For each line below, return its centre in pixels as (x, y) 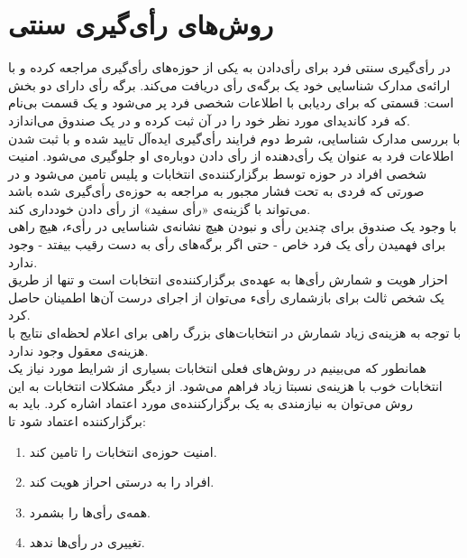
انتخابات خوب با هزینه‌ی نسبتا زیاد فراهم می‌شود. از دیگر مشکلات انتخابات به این (225, 385)
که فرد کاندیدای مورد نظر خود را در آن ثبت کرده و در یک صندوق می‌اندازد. (209, 120)
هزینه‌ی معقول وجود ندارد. (78, 350)
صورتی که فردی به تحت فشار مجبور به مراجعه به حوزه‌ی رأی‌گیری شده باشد (216, 191)
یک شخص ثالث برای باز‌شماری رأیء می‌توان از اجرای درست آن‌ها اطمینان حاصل (226, 297)
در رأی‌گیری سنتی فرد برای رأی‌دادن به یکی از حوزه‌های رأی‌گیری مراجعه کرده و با (229, 67)
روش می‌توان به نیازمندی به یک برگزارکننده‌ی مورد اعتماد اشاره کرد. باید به (211, 403)
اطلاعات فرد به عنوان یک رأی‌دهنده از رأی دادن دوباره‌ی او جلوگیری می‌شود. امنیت (231, 156)
